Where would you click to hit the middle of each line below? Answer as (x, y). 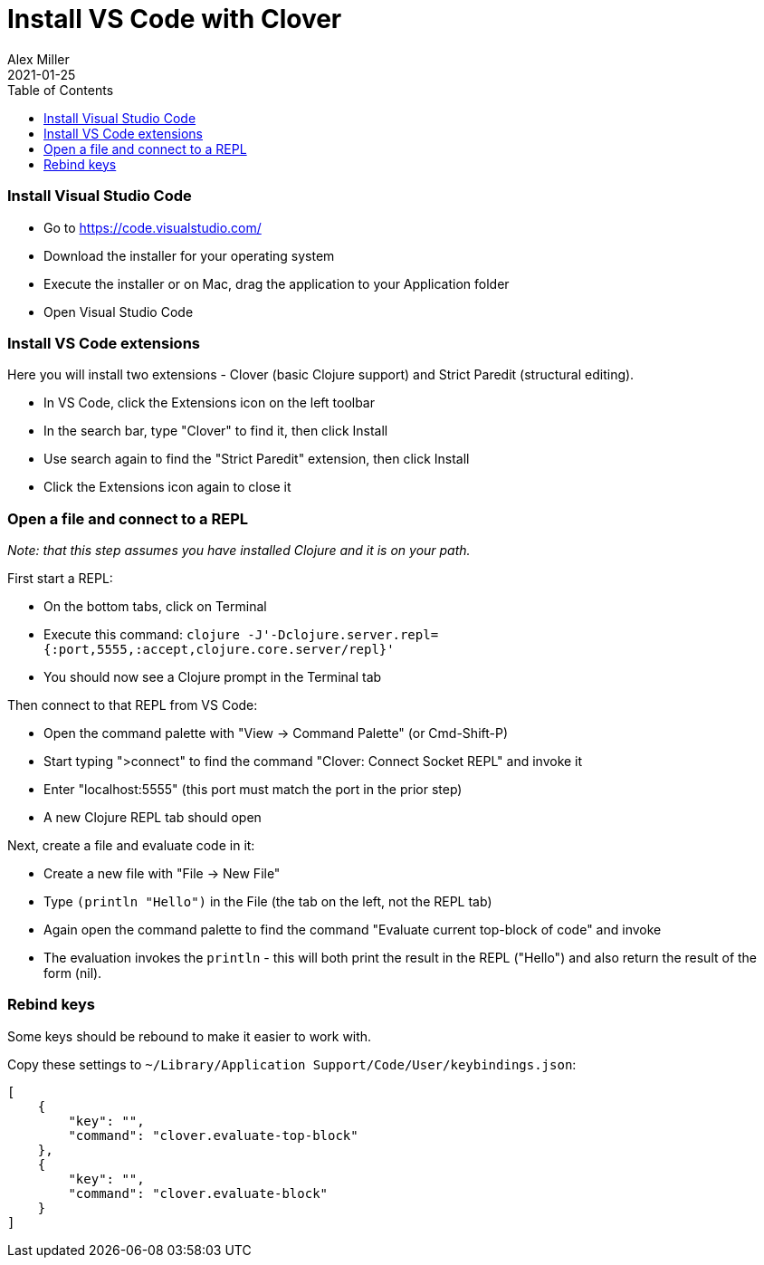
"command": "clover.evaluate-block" (198, 1193)
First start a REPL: (60, 578)
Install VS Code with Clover (175, 19)
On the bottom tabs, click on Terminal (155, 606)
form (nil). (73, 973)
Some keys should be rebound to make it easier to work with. (190, 1036)
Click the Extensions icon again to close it (167, 487)
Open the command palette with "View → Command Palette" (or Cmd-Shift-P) (276, 733)
